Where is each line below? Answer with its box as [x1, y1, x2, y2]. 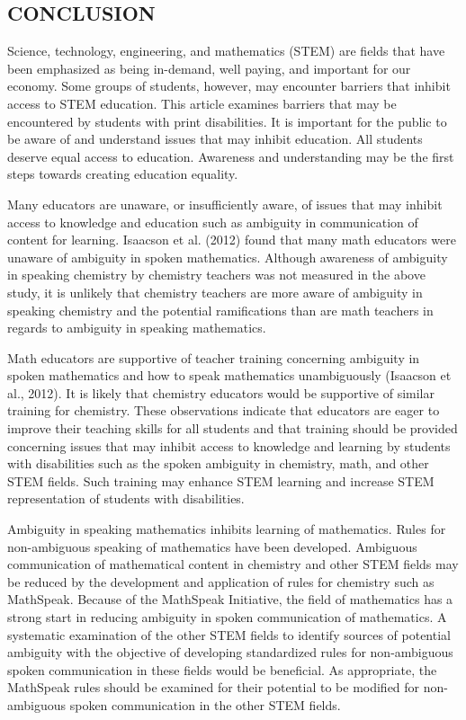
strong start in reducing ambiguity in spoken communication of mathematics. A [7, 608, 447, 627]
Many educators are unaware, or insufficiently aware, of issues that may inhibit [7, 194, 443, 213]
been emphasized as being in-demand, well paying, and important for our [7, 58, 411, 77]
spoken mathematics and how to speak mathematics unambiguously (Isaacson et [7, 366, 452, 385]
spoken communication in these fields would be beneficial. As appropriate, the [7, 660, 437, 679]
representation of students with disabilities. [7, 489, 245, 508]
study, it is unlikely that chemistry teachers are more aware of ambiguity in [7, 282, 423, 301]
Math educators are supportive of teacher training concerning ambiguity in [7, 348, 420, 367]
